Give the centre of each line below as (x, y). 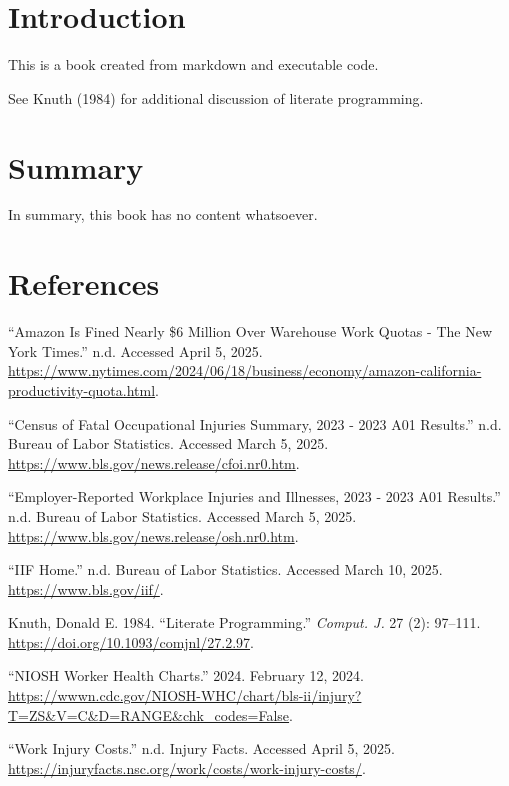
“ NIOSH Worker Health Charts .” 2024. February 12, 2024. (186, 675)
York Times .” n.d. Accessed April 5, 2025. (135, 350)
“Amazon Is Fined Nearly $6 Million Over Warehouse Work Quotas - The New (250, 331)
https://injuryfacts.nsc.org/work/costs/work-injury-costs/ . (187, 767)
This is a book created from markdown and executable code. (193, 64)
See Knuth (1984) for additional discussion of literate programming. (216, 97)
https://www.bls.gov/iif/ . (86, 588)
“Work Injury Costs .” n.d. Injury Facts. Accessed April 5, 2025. (201, 748)
